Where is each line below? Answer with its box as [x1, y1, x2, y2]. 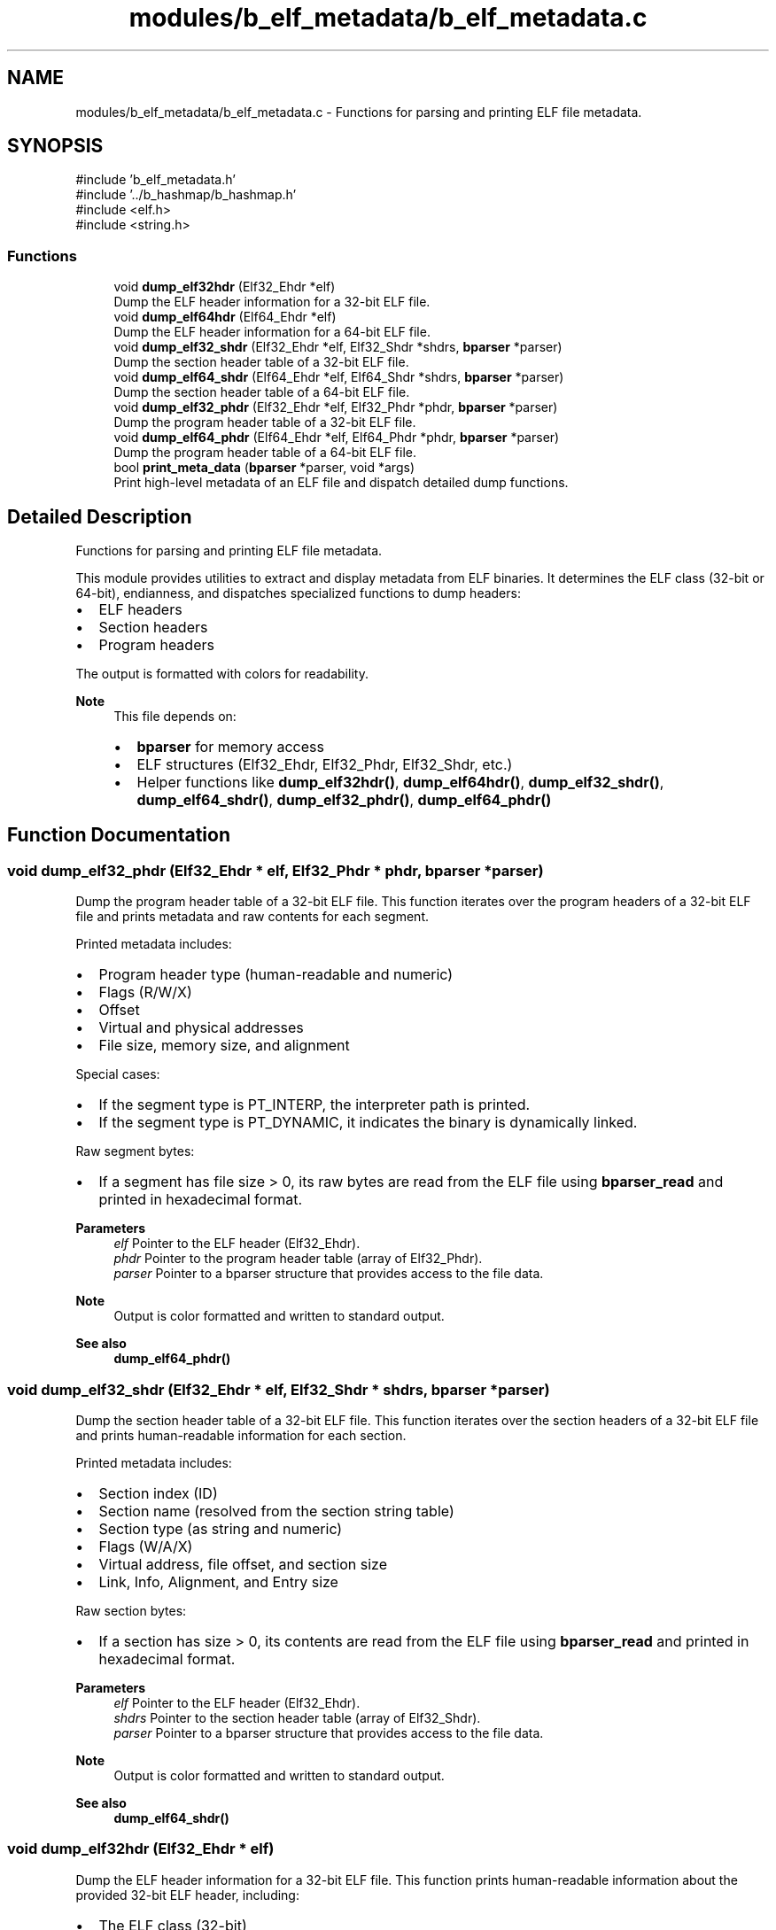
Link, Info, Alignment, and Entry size [98, 1573, 338, 1591]
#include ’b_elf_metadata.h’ [75, 172, 236, 188]
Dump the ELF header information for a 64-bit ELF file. [113, 324, 431, 340]
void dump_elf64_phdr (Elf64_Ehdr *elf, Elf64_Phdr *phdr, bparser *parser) [113, 430, 560, 446]
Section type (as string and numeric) [98, 1520, 343, 1538]
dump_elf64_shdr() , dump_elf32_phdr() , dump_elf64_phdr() [136, 791, 552, 810]
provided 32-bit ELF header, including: [75, 1887, 299, 1903]
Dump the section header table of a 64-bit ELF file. [113, 384, 410, 400]
